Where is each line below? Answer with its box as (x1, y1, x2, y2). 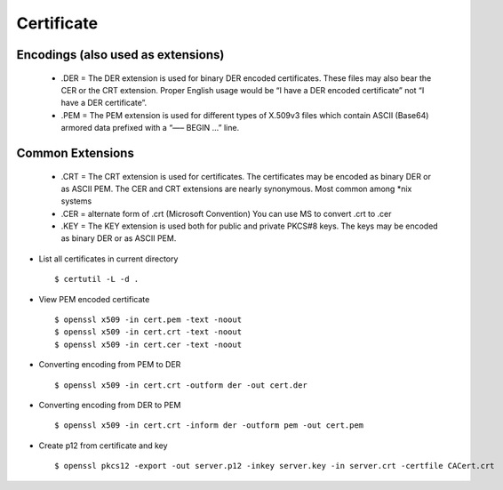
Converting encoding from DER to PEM (38, 400, 181, 410)
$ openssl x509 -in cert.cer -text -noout (54, 339, 243, 349)
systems (60, 196, 92, 206)
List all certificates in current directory (38, 253, 179, 264)
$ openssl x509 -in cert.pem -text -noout (54, 315, 243, 325)
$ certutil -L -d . (54, 274, 140, 285)
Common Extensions (16, 145, 135, 160)
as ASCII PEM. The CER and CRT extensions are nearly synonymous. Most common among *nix (60, 183, 412, 194)
